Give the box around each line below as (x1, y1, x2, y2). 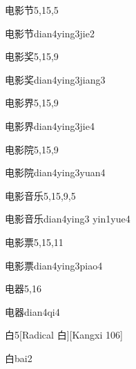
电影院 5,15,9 (5, 142, 59, 156)
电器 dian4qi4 (5, 304, 60, 319)
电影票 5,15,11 (5, 234, 64, 249)
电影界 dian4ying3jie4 (5, 118, 95, 133)
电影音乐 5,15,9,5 (5, 188, 76, 202)
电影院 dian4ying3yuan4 (5, 165, 106, 180)
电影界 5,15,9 (5, 95, 59, 110)
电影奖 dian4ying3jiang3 (5, 72, 106, 86)
